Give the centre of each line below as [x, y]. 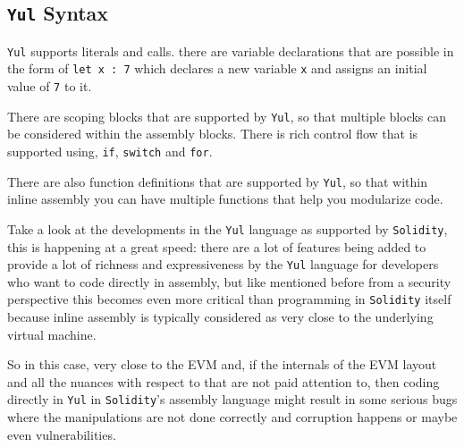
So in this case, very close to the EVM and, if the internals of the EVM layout [222, 364]
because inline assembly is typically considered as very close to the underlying [220, 317]
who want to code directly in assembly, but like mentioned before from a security [229, 281]
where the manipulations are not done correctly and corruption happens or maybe [232, 417]
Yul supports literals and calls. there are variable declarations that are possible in [231, 51]
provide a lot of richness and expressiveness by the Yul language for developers [223, 264]
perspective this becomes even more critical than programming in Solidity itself [229, 299]
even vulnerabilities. [62, 434]
